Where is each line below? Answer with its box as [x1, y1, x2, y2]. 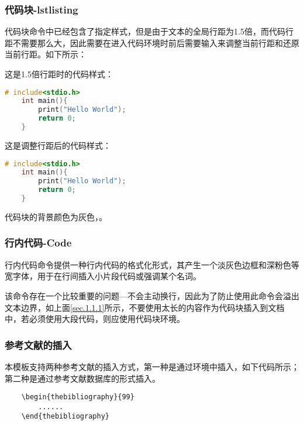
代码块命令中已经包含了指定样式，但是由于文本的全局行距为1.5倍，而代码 [5, 25, 285, 37]
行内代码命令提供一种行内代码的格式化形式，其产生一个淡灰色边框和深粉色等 [5, 258, 299, 270]
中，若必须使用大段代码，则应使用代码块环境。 [5, 313, 185, 325]
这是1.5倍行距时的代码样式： [5, 68, 113, 80]
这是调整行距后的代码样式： [5, 139, 111, 151]
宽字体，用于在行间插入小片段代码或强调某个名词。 [5, 270, 201, 282]
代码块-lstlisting [5, 2, 78, 16]
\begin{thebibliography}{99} [21, 393, 134, 402]
